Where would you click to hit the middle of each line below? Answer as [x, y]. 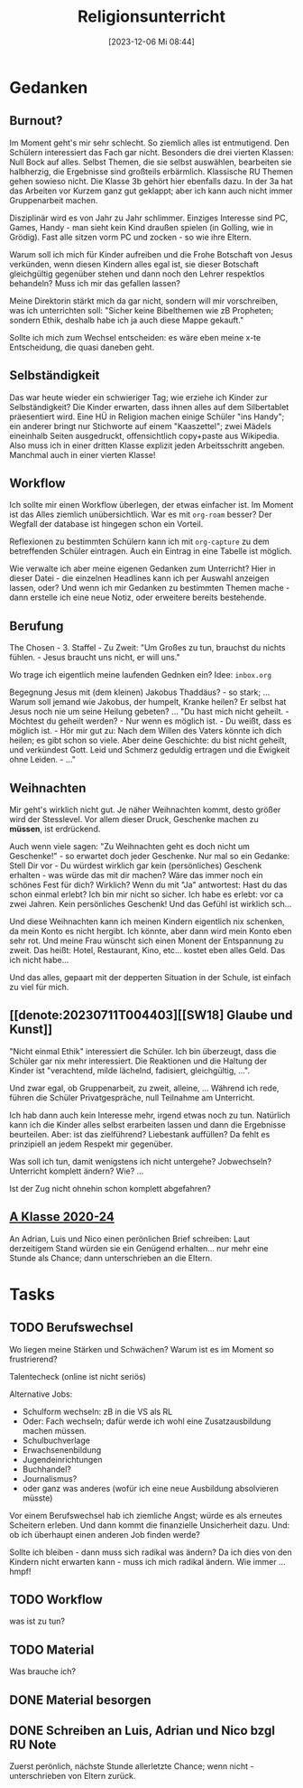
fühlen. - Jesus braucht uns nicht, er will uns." [95, 658]
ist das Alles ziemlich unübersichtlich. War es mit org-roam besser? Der [141, 515]
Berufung [37, 626]
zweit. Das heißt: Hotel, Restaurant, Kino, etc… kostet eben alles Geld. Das [147, 950]
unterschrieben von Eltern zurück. [73, 1776]
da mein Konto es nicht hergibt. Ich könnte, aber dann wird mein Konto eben [151, 931]
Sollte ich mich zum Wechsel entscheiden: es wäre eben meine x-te [135, 337]
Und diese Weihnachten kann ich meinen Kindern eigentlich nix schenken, [147, 922]
